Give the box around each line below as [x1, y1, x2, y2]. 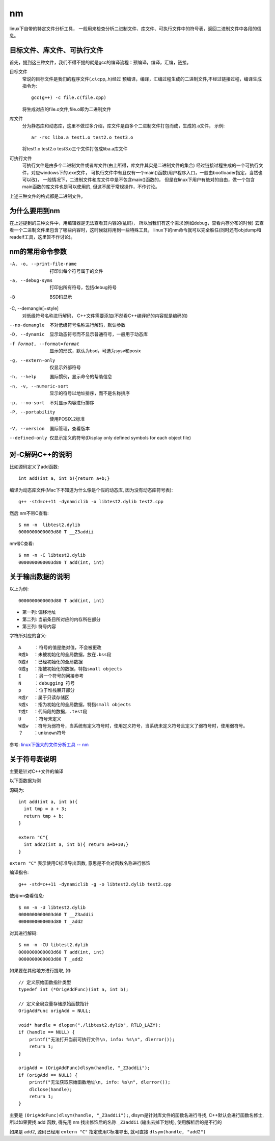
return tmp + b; [23, 813, 65, 819]
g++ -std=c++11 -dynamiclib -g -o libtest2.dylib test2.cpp [18, 881, 172, 887]
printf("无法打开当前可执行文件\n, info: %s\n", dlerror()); [29, 1036, 175, 1042]
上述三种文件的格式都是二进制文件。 [9, 193, 86, 199]
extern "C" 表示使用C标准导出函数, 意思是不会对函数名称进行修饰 [9, 860, 151, 866]
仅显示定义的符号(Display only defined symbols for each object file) [49, 435, 191, 441]
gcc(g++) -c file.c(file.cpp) [31, 95, 107, 100]
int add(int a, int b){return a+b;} [18, 476, 110, 481]
